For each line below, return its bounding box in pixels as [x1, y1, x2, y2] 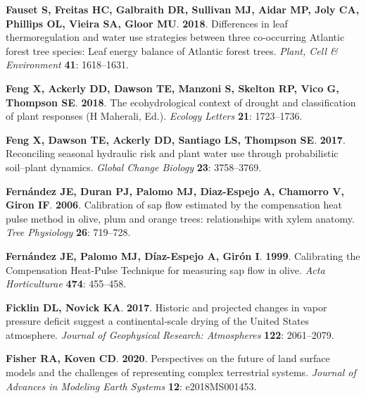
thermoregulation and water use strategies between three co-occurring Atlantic [6, 30, 345, 44]
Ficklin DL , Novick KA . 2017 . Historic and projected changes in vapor [6, 299, 327, 314]
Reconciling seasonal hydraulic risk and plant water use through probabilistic [6, 146, 339, 161]
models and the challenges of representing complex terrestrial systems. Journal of [6, 365, 356, 380]
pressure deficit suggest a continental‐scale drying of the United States [6, 313, 310, 328]
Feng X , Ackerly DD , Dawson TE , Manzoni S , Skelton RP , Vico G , [6, 80, 339, 95]
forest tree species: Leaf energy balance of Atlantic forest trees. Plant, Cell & [6, 43, 338, 58]
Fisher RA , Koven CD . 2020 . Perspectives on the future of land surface [6, 351, 330, 366]
